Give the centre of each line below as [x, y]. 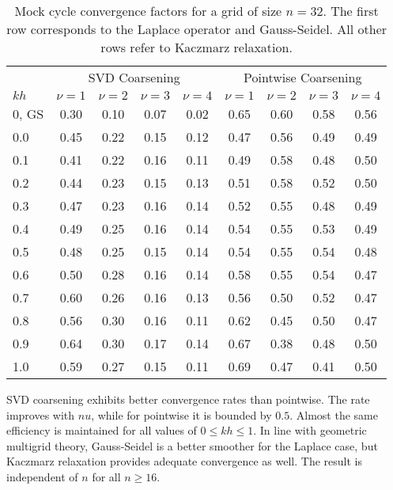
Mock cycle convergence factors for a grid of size [148, 11]
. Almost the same [334, 414]
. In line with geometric [310, 430]
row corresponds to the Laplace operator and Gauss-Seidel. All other [197, 29]
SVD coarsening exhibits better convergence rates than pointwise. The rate [188, 399]
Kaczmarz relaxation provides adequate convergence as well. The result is [185, 461]
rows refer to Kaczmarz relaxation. [196, 47]
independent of [42, 476]
